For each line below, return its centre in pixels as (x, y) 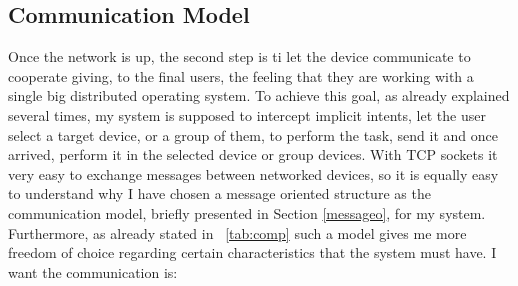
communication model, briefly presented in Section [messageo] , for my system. (247, 212)
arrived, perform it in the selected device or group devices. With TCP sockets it (253, 154)
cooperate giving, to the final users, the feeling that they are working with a (241, 75)
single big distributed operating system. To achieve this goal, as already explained (259, 95)
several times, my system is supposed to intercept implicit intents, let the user (247, 114)
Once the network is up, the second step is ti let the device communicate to (239, 56)
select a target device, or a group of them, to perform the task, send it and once (253, 134)
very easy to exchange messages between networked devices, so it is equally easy (253, 173)
